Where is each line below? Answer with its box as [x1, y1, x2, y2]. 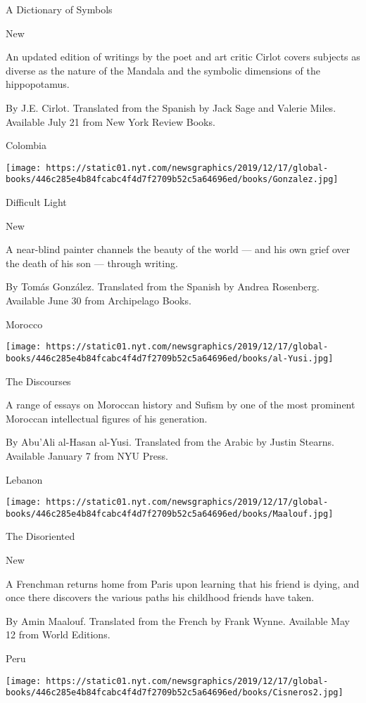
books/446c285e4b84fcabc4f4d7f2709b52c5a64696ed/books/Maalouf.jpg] [6, 508, 334, 519]
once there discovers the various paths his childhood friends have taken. [6, 590, 315, 605]
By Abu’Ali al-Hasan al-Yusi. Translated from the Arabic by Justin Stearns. [6, 434, 334, 449]
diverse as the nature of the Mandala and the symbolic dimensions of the [6, 63, 320, 77]
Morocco [6, 316, 43, 331]
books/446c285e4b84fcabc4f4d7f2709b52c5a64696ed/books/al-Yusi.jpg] [6, 353, 334, 363]
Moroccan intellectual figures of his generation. [6, 411, 208, 425]
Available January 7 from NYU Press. [6, 448, 168, 463]
